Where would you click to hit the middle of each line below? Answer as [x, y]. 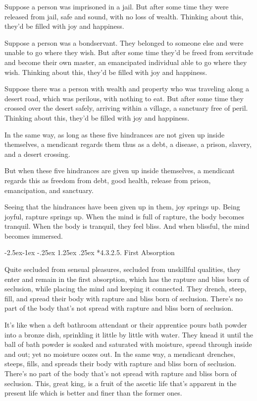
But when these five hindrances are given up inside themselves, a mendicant [120, 170]
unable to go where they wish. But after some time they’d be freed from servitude [129, 52]
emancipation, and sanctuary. [49, 190]
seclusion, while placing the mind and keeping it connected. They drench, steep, [126, 289]
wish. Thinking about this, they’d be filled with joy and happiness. [106, 72]
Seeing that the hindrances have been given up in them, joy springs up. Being [122, 207]
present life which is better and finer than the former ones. [93, 393]
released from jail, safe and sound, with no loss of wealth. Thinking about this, [124, 16]
